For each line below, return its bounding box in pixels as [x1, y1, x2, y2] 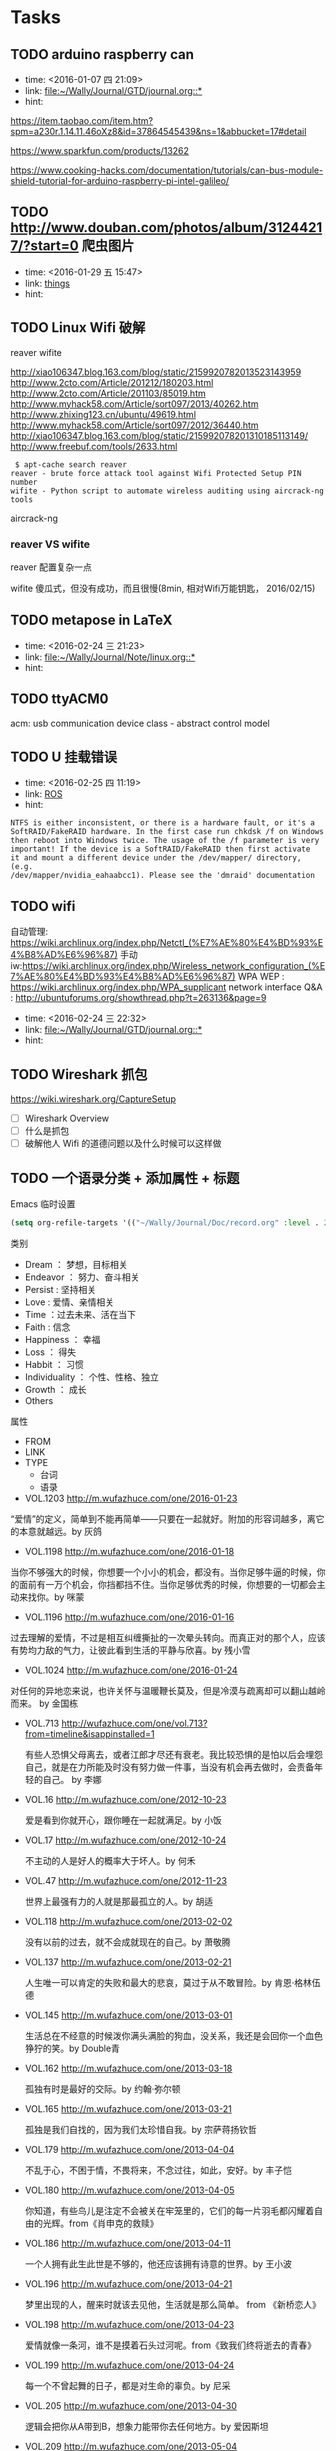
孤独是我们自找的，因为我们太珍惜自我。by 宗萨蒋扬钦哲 [24, 2123, 257, 2135]
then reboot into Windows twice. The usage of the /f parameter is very [10, 836, 320, 846]
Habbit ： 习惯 [24, 1358, 85, 1370]
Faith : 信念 [24, 1321, 71, 1333]
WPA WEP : [237, 971, 285, 983]
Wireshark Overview [24, 1112, 110, 1124]
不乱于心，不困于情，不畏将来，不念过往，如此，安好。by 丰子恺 [24, 2164, 292, 2176]
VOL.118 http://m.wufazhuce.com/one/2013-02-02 [24, 1915, 233, 1927]
